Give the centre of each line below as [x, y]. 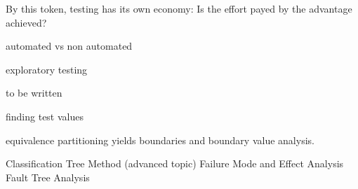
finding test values [45, 116]
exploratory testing [47, 69]
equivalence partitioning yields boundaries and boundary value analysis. [160, 140]
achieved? [26, 22]
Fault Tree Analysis [48, 177]
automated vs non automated [69, 46]
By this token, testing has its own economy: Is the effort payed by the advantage [179, 8]
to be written [34, 93]
